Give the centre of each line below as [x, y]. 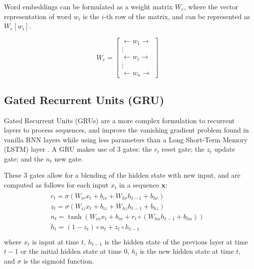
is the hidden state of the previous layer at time [176, 241]
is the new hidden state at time [187, 251]
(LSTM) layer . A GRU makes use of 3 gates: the [78, 149]
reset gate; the [183, 149]
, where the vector [211, 6]
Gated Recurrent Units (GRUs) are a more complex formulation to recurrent [119, 120]
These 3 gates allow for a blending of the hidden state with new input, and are [122, 175]
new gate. [69, 158]
